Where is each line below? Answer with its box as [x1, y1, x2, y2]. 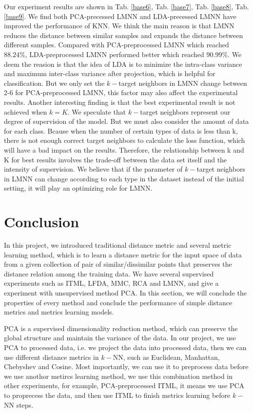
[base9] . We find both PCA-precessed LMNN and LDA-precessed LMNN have [4, 11, 236, 21]
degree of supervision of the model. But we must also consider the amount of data [4, 116, 249, 126]
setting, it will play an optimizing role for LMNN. [4, 183, 153, 193]
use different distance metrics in [4, 352, 99, 362]
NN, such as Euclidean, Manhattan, [113, 352, 220, 362]
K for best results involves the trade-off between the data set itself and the [4, 154, 227, 164]
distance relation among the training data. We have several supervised [4, 268, 214, 278]
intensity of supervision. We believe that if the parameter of [4, 164, 183, 174]
